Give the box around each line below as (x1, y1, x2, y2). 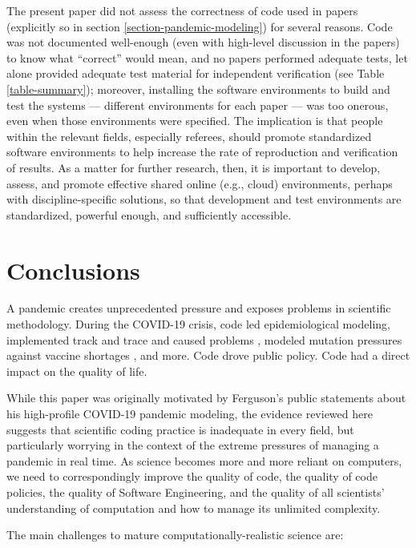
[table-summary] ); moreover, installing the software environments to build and (6, 80, 390, 97)
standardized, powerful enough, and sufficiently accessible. (6, 206, 292, 223)
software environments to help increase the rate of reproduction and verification (6, 143, 398, 160)
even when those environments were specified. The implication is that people (6, 112, 383, 129)
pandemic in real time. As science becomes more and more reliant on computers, (6, 452, 402, 469)
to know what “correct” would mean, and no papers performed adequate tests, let (6, 49, 408, 66)
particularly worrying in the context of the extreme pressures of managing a (6, 437, 379, 453)
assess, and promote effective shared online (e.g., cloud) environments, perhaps (6, 175, 393, 191)
